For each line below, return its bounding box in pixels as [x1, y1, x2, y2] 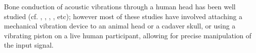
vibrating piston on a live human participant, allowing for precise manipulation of [4, 30, 252, 40]
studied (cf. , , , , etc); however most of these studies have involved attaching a [4, 11, 243, 21]
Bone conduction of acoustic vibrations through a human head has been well [4, 1, 236, 11]
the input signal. [4, 40, 54, 50]
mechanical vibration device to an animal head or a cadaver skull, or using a [4, 21, 236, 31]
